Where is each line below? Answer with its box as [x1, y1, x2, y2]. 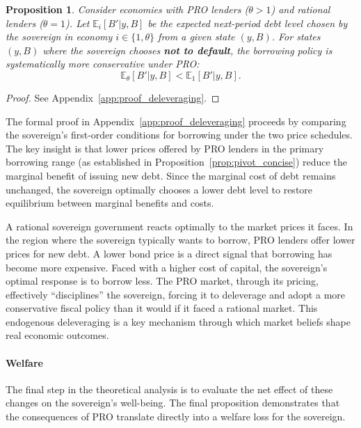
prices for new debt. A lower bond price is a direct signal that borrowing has [6, 246, 332, 260]
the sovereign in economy [6, 29, 113, 44]
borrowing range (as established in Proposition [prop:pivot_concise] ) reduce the [6, 154, 347, 169]
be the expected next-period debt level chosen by [147, 15, 348, 30]
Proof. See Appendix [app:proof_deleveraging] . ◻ [6, 90, 220, 104]
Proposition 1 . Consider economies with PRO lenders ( [6, 2, 249, 16]
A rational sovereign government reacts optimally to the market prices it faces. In [6, 219, 353, 233]
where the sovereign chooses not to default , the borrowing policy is [42, 42, 332, 57]
